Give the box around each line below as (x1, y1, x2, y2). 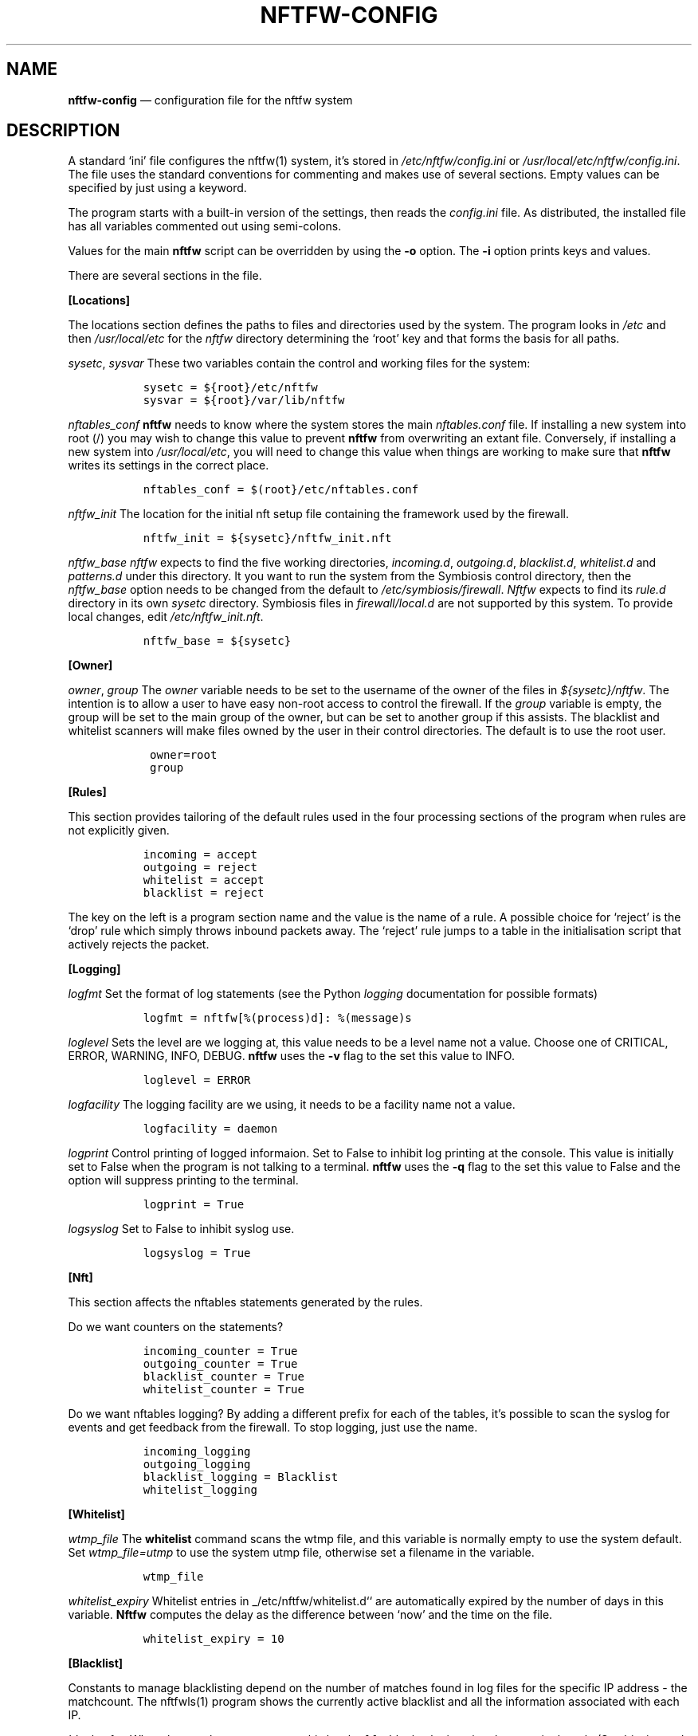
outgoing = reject (143, 861, 257, 874)
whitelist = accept (143, 874, 265, 887)
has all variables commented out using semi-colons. (68, 219, 342, 234)
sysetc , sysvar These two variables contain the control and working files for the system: (68, 356, 531, 371)
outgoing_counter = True (143, 1357, 298, 1371)
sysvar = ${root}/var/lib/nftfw (143, 394, 345, 407)
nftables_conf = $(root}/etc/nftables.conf (143, 483, 419, 497)
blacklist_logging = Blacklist (143, 1471, 339, 1484)
